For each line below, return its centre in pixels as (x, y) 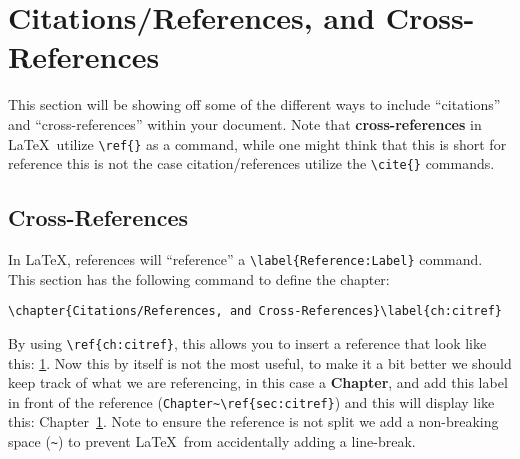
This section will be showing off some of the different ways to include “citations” (254, 104)
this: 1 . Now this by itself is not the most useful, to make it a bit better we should (260, 362)
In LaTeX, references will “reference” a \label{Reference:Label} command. (245, 259)
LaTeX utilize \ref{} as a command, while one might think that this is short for (257, 143)
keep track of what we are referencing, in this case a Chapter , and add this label (258, 382)
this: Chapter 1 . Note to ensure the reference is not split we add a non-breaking (253, 421)
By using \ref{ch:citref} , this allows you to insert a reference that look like (247, 342)
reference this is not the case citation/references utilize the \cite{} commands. (251, 163)
